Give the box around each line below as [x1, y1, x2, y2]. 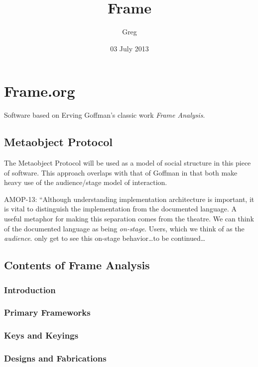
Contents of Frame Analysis [4, 257, 150, 273]
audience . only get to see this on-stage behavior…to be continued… [4, 233, 206, 243]
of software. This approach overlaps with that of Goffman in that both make [4, 167, 238, 178]
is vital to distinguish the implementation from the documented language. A [4, 203, 237, 214]
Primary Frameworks [4, 306, 91, 319]
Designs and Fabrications [4, 352, 107, 365]
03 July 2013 [110, 43, 149, 53]
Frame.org [4, 81, 75, 101]
